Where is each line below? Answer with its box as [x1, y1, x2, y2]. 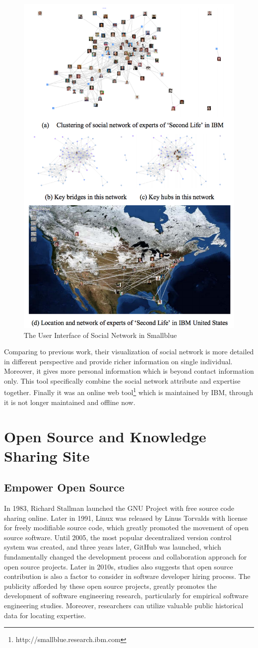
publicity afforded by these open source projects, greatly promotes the [4, 580, 217, 591]
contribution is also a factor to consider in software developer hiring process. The [4, 571, 251, 581]
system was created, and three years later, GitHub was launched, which [4, 542, 221, 552]
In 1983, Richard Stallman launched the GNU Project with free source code [4, 503, 234, 513]
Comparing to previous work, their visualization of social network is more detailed [4, 346, 254, 357]
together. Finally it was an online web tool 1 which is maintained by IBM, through [4, 386, 253, 398]
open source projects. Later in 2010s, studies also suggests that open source [4, 561, 233, 571]
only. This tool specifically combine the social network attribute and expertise [4, 375, 241, 386]
